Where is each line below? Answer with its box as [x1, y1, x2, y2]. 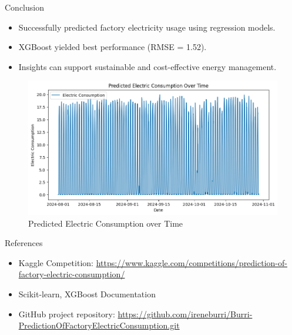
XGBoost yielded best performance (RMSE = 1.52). [18, 41, 207, 53]
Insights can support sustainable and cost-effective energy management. [18, 60, 277, 72]
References [5, 237, 43, 249]
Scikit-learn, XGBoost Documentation [18, 288, 156, 300]
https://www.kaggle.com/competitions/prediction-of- [96, 256, 287, 268]
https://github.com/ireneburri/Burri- [118, 307, 253, 320]
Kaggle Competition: [18, 256, 93, 268]
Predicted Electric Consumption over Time [28, 217, 183, 229]
